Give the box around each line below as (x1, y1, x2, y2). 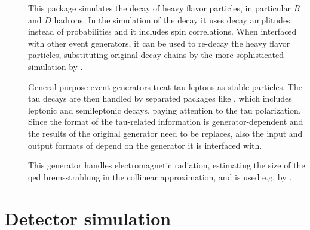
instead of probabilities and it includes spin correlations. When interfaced (28, 25, 297, 38)
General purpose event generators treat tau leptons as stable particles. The (28, 80, 302, 93)
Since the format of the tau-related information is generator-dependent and (28, 115, 303, 128)
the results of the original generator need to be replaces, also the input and (28, 127, 303, 139)
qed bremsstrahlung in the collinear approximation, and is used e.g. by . (28, 170, 292, 183)
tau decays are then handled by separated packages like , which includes (28, 92, 292, 105)
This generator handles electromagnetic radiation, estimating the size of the (28, 159, 305, 171)
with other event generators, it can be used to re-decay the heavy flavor (28, 36, 290, 49)
